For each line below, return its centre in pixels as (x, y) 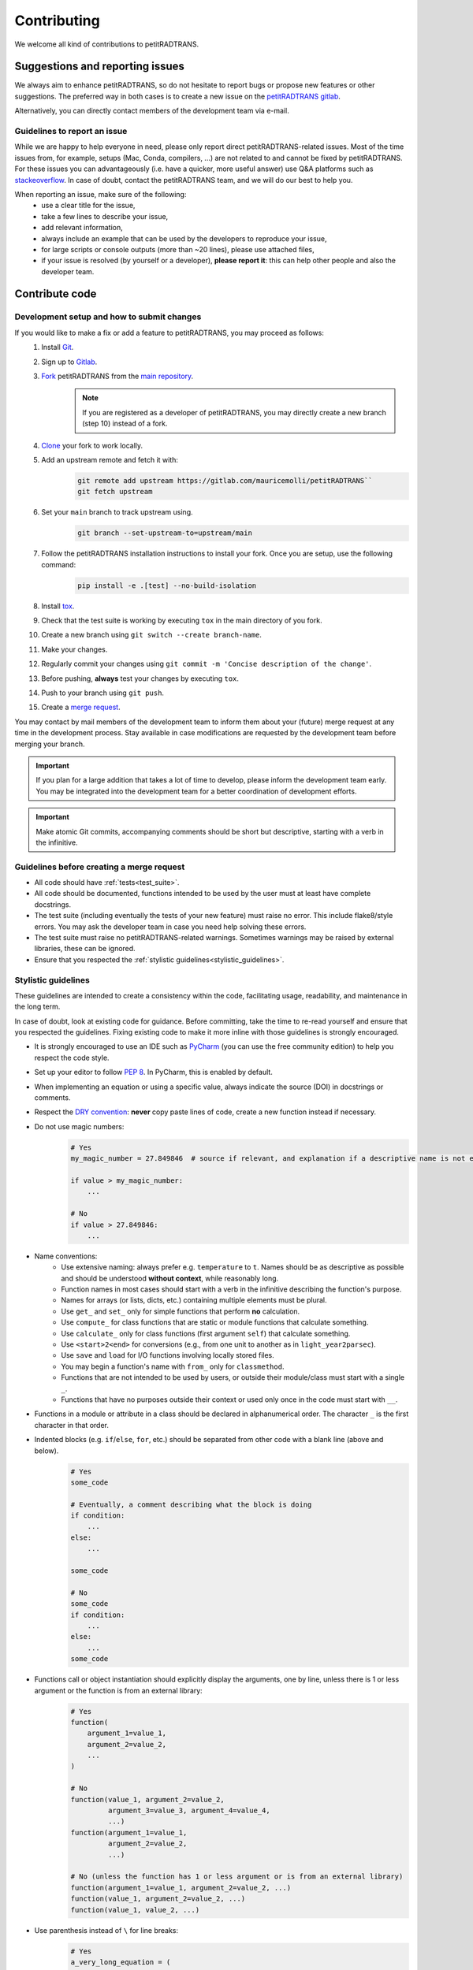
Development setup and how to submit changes (108, 317)
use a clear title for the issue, (88, 206)
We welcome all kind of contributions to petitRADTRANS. (107, 44)
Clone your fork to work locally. (92, 445)
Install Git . (58, 348)
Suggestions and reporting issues (100, 67)
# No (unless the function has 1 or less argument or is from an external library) (237, 1877)
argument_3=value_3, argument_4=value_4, (189, 1811)
